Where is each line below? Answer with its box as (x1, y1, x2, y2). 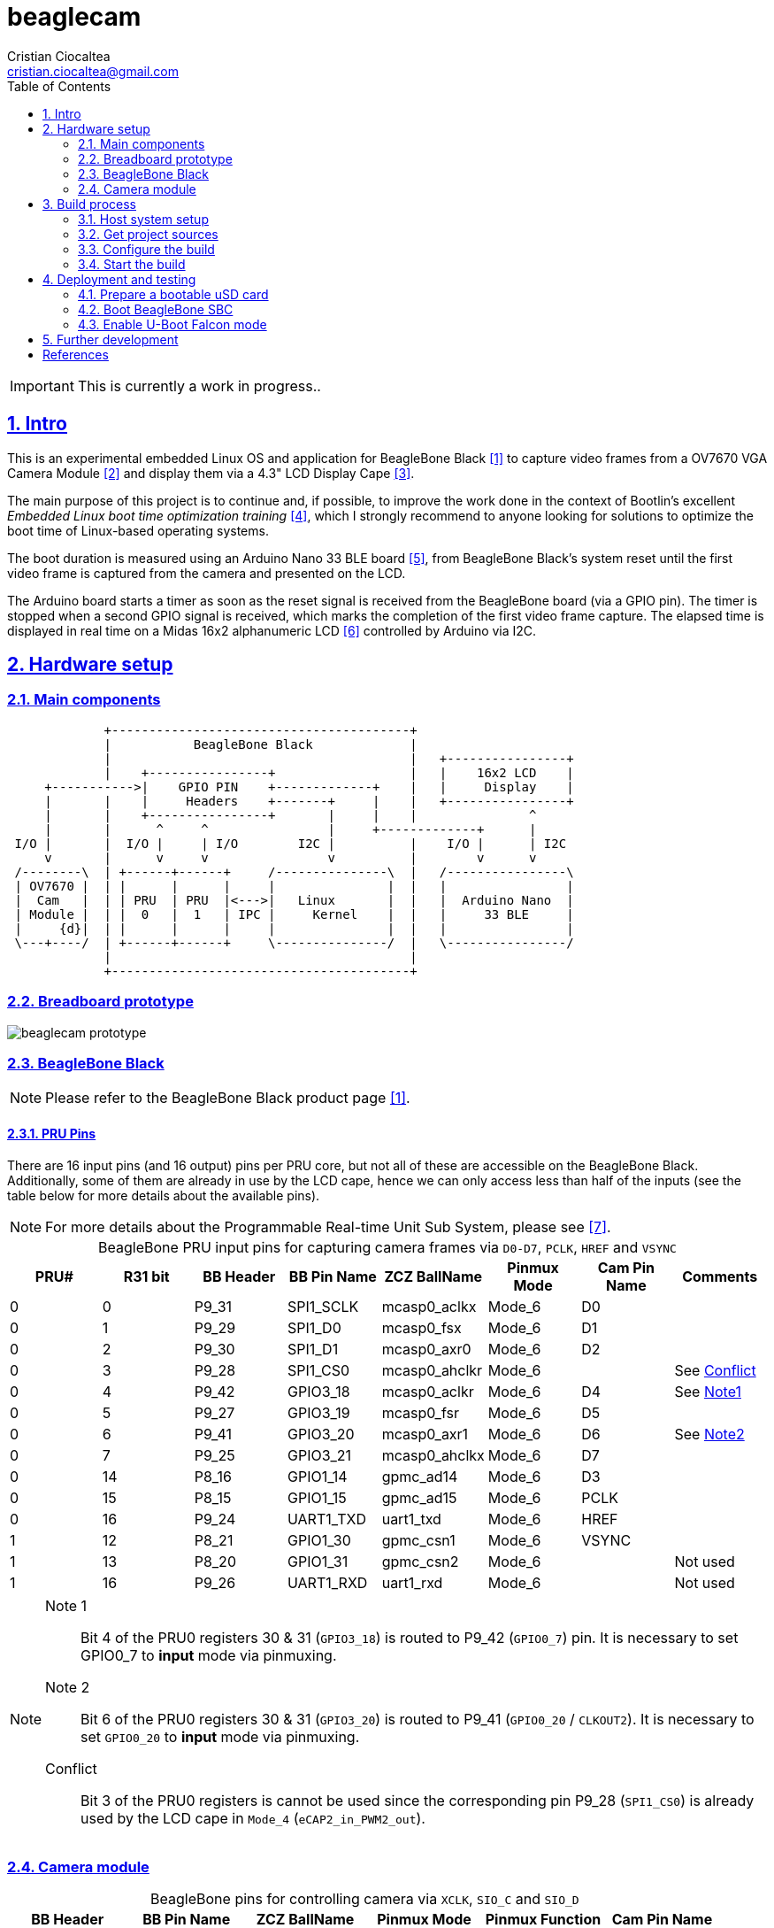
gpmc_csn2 (381, 1552, 459, 1570)
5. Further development (42, 331, 179, 347)
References (42, 346, 109, 362)
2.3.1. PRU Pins (7, 1125, 96, 1141)
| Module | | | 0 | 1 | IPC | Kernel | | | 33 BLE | (14, 906, 574, 922)
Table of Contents (7, 78, 111, 94)
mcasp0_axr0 (381, 1339, 471, 1358)
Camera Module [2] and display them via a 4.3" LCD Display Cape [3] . (7, 465, 415, 481)
